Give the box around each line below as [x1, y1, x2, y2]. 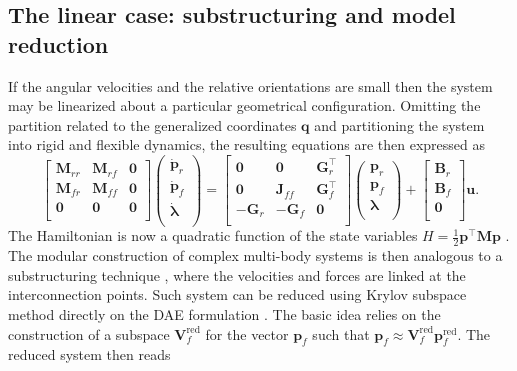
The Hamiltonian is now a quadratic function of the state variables [8, 225, 418, 246]
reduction [8, 28, 109, 59]
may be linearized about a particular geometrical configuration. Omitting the [8, 95, 481, 116]
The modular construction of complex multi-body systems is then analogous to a [8, 245, 503, 266]
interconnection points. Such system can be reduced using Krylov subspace [8, 284, 467, 305]
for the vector [205, 323, 289, 344]
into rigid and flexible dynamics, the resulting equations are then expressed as [8, 134, 486, 155]
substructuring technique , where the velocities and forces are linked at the [8, 264, 466, 285]
